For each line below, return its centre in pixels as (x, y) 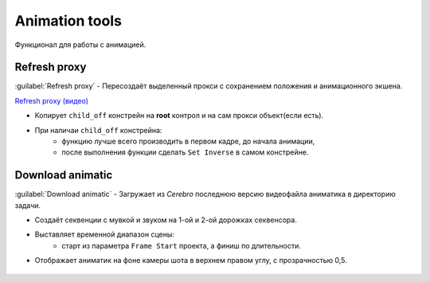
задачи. (28, 205)
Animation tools (68, 21)
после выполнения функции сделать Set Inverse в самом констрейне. (185, 152)
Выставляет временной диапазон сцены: (105, 234)
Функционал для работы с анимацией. (80, 45)
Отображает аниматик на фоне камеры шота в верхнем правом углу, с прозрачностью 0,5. (191, 260)
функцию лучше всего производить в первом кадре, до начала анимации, (188, 141)
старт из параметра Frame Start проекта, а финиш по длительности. (182, 245)
